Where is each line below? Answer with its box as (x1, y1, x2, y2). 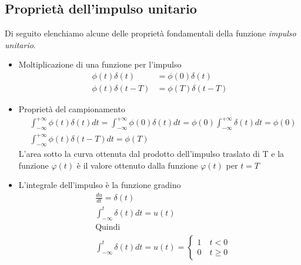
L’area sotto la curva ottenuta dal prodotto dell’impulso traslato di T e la (18, 147, 285, 160)
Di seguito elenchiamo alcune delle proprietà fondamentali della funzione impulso (5, 27, 296, 39)
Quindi (95, 223, 121, 232)
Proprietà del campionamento (18, 103, 125, 115)
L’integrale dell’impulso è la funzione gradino (18, 179, 181, 191)
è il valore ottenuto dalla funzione (76, 159, 198, 171)
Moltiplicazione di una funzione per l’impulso (18, 58, 182, 71)
